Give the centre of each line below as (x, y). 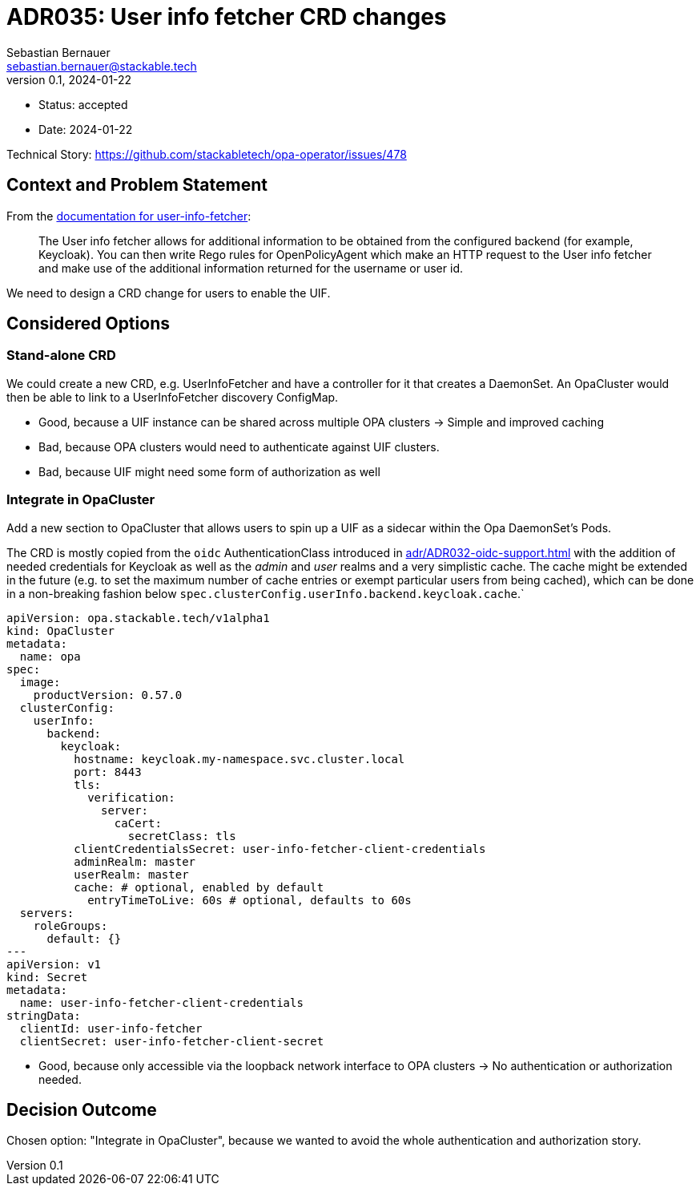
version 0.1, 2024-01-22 (69, 79)
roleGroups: (70, 925)
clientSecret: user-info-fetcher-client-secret (172, 1041)
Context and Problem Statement (137, 185)
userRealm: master (131, 874)
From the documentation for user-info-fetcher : (129, 216)
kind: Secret (47, 977)
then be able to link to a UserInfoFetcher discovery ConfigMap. (173, 397)
